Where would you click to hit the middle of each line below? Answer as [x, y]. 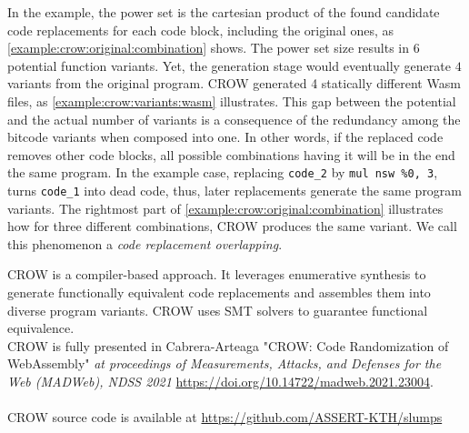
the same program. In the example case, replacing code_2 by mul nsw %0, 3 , [223, 172]
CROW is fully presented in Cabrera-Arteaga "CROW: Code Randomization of [228, 345]
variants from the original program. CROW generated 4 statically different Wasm [234, 83]
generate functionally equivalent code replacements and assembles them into [219, 292]
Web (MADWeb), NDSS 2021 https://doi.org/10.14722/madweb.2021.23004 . [220, 381]
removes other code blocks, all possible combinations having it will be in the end [231, 154]
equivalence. [41, 328]
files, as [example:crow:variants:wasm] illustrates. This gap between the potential [232, 101]
